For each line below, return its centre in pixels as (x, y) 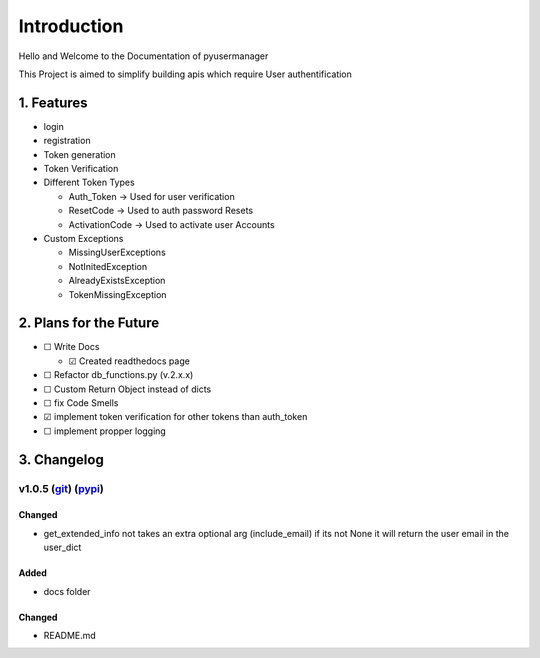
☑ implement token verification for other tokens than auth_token (175, 417)
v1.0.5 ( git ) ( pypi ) (61, 488)
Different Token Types (89, 182)
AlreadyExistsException (117, 281)
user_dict (62, 547)
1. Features (53, 102)
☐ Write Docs (71, 347)
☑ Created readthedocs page (129, 361)
